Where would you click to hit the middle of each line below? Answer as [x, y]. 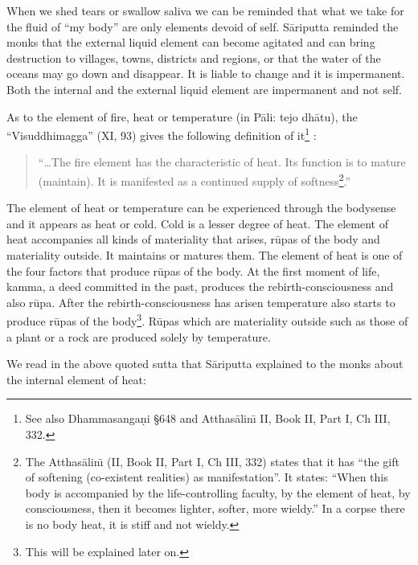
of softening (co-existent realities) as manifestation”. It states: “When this [207, 477]
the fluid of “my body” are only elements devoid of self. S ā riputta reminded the [203, 26]
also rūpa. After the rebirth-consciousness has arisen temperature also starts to [201, 302]
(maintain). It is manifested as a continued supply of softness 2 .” [195, 180]
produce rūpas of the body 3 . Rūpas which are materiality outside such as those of [207, 320]
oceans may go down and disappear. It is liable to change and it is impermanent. [206, 74]
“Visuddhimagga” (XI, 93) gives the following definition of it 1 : [162, 134]
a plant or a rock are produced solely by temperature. [139, 336]
